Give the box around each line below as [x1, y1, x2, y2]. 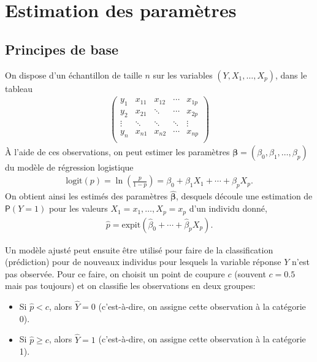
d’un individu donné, [189, 202, 267, 215]
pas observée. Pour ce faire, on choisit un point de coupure [5, 267, 225, 280]
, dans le [275, 68, 307, 81]
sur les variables [153, 68, 213, 81]
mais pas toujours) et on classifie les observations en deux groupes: [5, 279, 256, 292]
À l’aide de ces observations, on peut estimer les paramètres [5, 145, 230, 158]
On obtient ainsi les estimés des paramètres [5, 190, 168, 202]
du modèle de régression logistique [5, 160, 134, 173]
